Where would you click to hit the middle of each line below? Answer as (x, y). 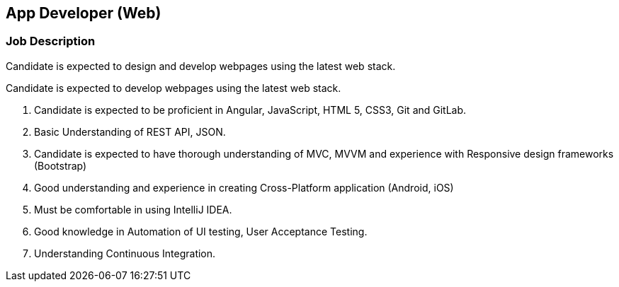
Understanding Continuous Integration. (125, 253)
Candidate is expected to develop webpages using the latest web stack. (174, 88)
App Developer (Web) (84, 13)
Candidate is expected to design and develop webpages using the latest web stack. (201, 66)
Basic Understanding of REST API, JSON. (130, 131)
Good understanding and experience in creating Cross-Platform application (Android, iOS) (244, 187)
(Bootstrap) (61, 165)
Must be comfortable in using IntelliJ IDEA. (133, 209)
